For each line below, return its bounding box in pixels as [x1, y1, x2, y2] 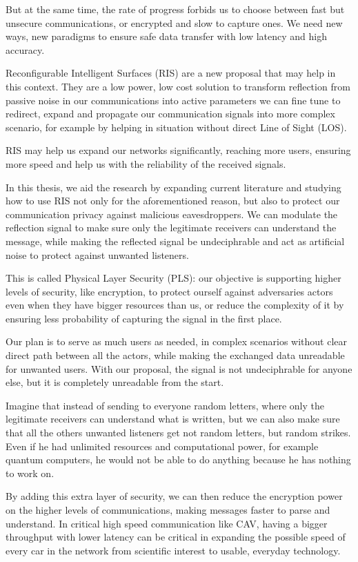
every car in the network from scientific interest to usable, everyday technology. [6, 543, 341, 557]
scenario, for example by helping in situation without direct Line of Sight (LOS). [6, 119, 347, 134]
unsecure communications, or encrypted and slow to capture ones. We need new [6, 15, 343, 30]
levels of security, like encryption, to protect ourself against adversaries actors [6, 284, 333, 298]
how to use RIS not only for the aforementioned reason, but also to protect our [6, 193, 340, 208]
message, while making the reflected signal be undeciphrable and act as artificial [6, 233, 345, 248]
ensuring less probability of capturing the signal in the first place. [6, 311, 282, 325]
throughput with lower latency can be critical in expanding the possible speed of [6, 530, 346, 544]
